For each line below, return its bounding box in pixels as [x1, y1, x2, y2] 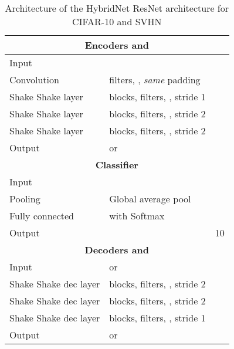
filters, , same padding [109, 73, 201, 86]
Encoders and [84, 38, 149, 52]
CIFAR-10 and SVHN [72, 15, 162, 28]
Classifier [95, 158, 138, 171]
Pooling [9, 192, 40, 205]
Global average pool [109, 192, 191, 205]
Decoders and [84, 243, 150, 256]
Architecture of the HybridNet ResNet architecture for [5, 1, 229, 15]
